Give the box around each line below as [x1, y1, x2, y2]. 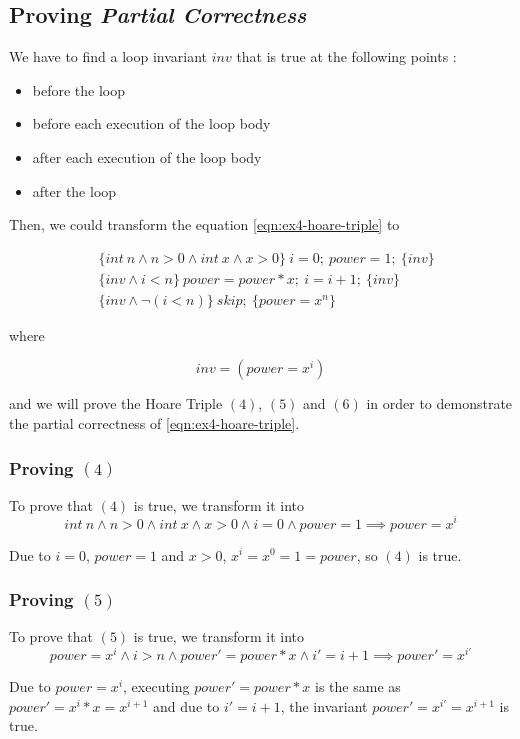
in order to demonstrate [366, 393, 513, 414]
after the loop [32, 180, 117, 201]
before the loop [32, 79, 126, 100]
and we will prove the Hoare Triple [9, 393, 223, 414]
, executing [123, 676, 190, 697]
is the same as [315, 676, 401, 697]
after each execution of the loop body [32, 146, 262, 167]
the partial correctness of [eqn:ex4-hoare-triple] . [9, 413, 300, 434]
